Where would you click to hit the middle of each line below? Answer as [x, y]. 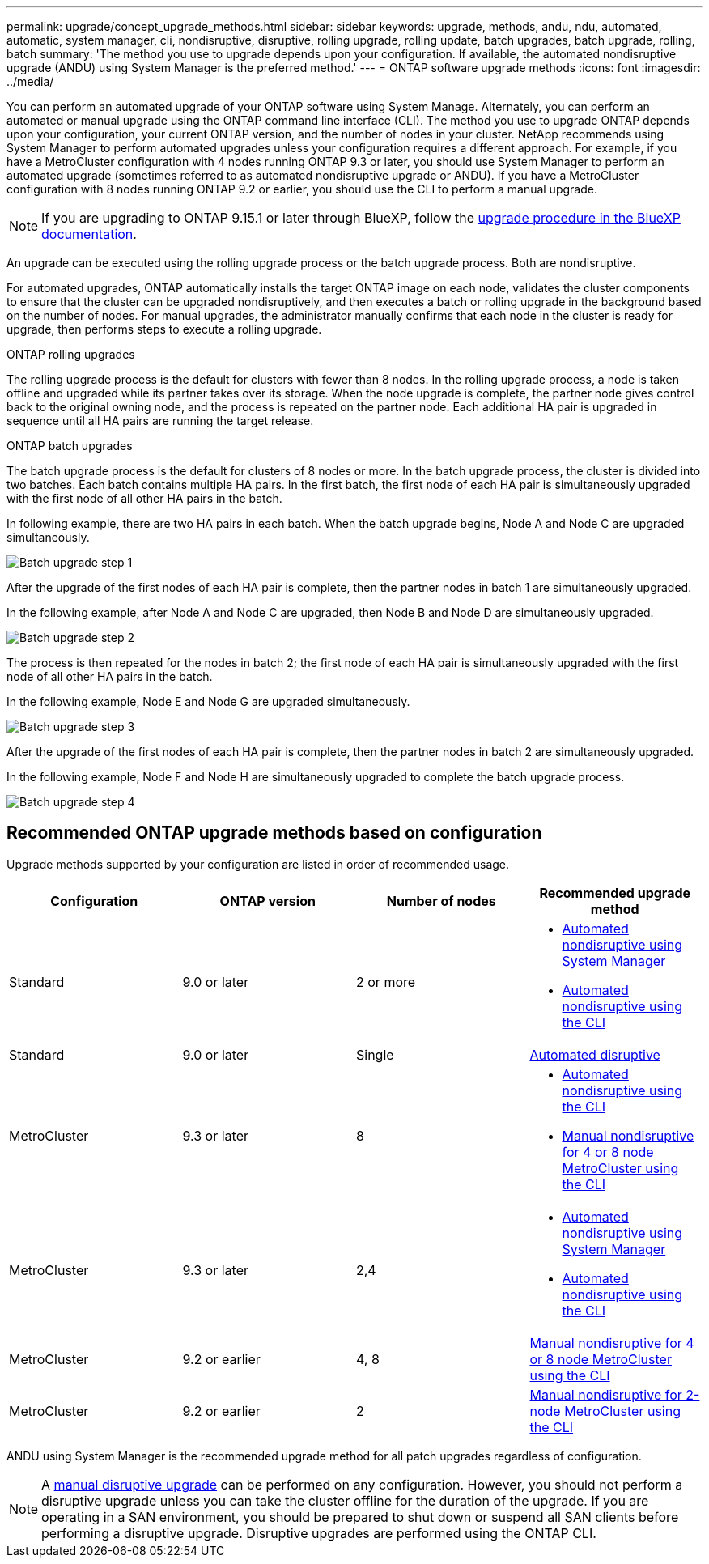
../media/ [30, 81]
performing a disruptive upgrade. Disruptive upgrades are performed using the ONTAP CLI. [319, 1533]
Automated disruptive [595, 1054]
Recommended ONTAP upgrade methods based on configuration [274, 833]
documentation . [89, 234]
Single [375, 1054]
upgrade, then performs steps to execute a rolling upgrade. [164, 329]
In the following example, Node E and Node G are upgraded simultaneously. [208, 701]
